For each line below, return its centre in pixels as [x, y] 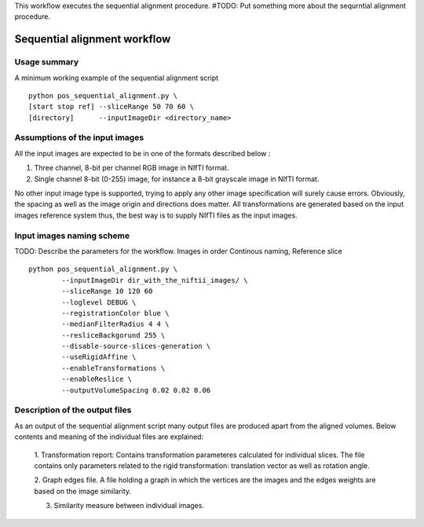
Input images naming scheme [72, 236]
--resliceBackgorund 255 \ [113, 335]
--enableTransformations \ [113, 368]
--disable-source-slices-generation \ [136, 346]
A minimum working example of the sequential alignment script [117, 78]
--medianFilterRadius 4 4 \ [115, 324]
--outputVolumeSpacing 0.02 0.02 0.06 [136, 390]
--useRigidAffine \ [99, 357]
